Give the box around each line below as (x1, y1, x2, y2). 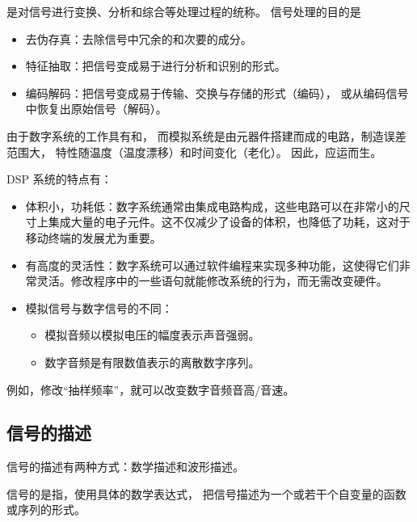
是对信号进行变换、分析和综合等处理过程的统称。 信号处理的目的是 (6, 3, 361, 19)
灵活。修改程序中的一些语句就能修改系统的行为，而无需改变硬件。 (36, 272, 388, 289)
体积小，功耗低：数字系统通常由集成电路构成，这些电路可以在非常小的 (25, 197, 399, 214)
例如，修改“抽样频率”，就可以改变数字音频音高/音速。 (6, 381, 295, 398)
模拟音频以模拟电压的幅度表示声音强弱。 (44, 326, 260, 343)
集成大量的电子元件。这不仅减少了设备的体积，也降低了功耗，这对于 (48, 213, 411, 230)
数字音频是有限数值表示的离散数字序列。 (44, 353, 260, 370)
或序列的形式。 (6, 501, 86, 518)
